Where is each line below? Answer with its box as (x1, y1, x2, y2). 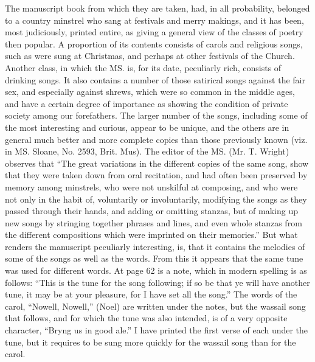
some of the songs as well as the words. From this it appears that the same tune (5, 252, 303, 265)
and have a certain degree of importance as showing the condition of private (5, 97, 288, 110)
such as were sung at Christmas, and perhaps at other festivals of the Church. (5, 49, 295, 62)
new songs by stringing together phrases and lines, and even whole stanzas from (5, 216, 302, 229)
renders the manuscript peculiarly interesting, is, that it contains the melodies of (5, 240, 305, 252)
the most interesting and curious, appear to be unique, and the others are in (5, 120, 289, 133)
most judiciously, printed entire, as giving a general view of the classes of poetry (5, 26, 303, 38)
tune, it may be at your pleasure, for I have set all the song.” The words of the (5, 288, 297, 301)
